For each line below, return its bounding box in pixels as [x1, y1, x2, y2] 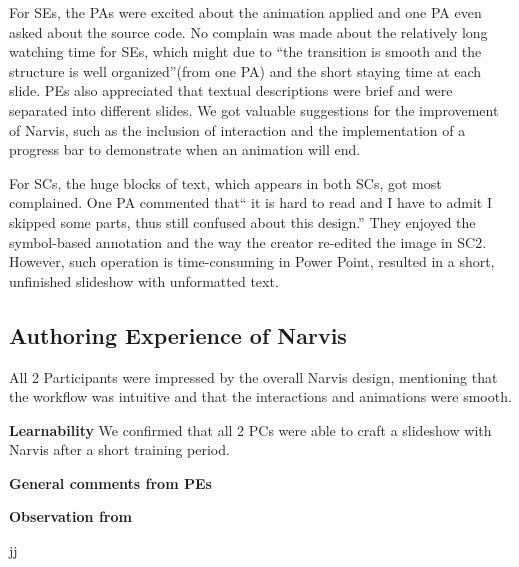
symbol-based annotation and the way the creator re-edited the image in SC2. [9, 231, 487, 252]
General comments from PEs [9, 472, 212, 493]
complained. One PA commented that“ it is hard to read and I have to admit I [9, 192, 492, 213]
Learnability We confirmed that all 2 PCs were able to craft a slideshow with [9, 419, 492, 440]
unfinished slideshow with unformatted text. [9, 270, 279, 291]
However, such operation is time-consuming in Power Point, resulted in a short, [9, 251, 495, 272]
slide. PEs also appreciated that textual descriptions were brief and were [9, 80, 453, 101]
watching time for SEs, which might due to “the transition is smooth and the [9, 41, 482, 62]
